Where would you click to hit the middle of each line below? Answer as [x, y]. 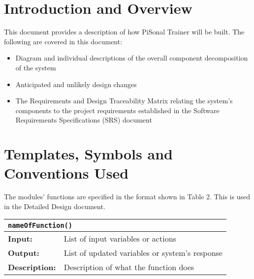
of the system [36, 67]
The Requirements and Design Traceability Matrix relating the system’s [124, 101]
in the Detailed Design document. [55, 206]
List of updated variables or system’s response [143, 253]
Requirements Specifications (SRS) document [84, 120]
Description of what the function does [129, 267]
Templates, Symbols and [88, 154]
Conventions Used [66, 173]
